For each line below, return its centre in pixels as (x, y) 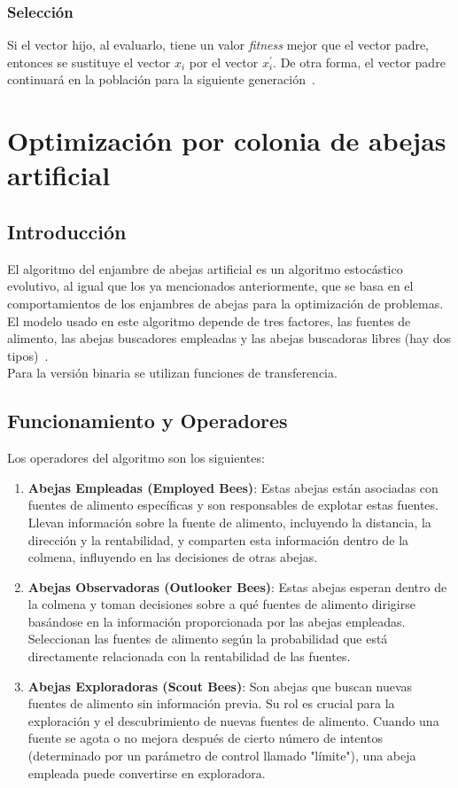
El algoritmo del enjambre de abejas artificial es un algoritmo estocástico (205, 268)
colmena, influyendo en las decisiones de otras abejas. (173, 557)
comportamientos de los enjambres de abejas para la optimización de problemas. (225, 303)
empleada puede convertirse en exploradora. (147, 772)
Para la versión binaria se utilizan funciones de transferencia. (172, 373)
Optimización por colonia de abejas (227, 140)
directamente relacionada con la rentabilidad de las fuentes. (189, 656)
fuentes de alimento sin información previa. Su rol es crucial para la (211, 703)
